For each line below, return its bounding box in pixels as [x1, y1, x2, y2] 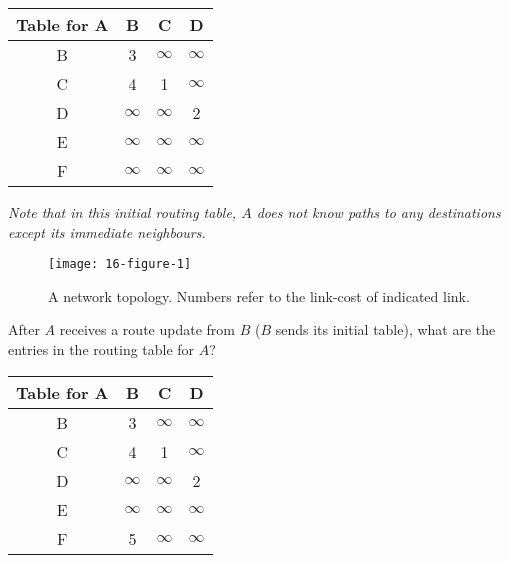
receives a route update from [59, 319, 235, 340]
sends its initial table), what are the [275, 319, 496, 340]
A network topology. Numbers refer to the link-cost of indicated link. [48, 285, 470, 306]
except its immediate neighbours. [8, 221, 206, 242]
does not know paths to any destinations [256, 202, 501, 222]
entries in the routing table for [8, 339, 195, 360]
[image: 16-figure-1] [48, 257, 192, 272]
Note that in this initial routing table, [8, 202, 237, 222]
